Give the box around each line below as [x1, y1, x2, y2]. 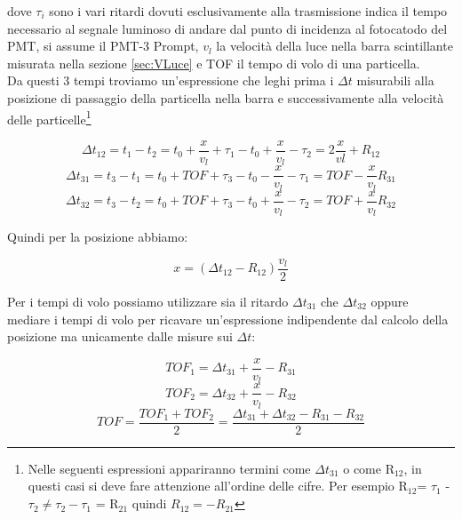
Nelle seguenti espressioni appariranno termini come [28, 459, 311, 477]
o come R [343, 459, 394, 477]
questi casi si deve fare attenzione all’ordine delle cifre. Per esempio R [28, 476, 408, 495]
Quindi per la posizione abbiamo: [7, 228, 188, 246]
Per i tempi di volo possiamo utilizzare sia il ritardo [7, 292, 289, 311]
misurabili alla [356, 71, 434, 90]
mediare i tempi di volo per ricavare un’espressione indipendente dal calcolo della [7, 309, 449, 328]
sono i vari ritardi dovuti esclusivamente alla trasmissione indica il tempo [49, 2, 448, 20]
